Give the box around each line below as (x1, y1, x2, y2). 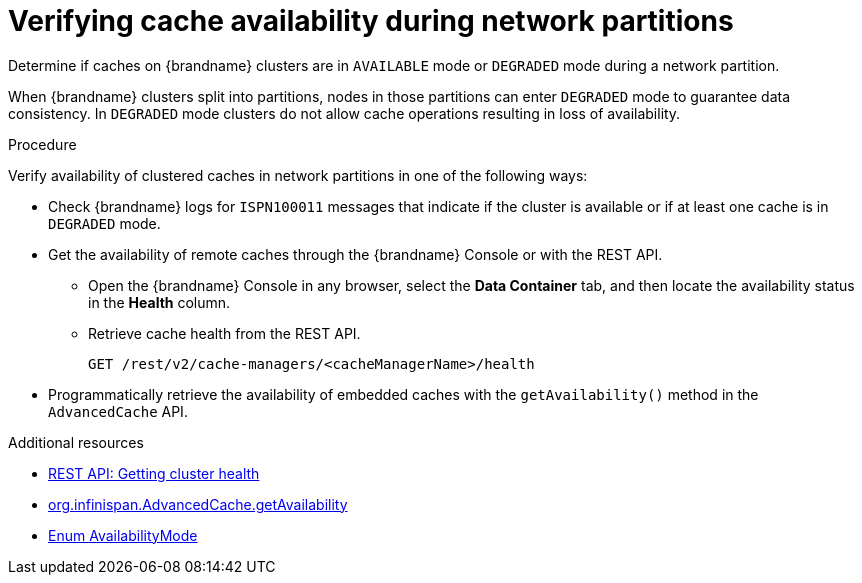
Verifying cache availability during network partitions (8, 4, 734, 38)
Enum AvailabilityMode (48, 526, 198, 544)
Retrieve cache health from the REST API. (88, 324, 361, 342)
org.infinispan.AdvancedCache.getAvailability (48, 495, 348, 513)
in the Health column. (88, 293, 231, 311)
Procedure (8, 135, 77, 153)
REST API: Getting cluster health (48, 464, 260, 482)
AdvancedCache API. (48, 402, 188, 420)
